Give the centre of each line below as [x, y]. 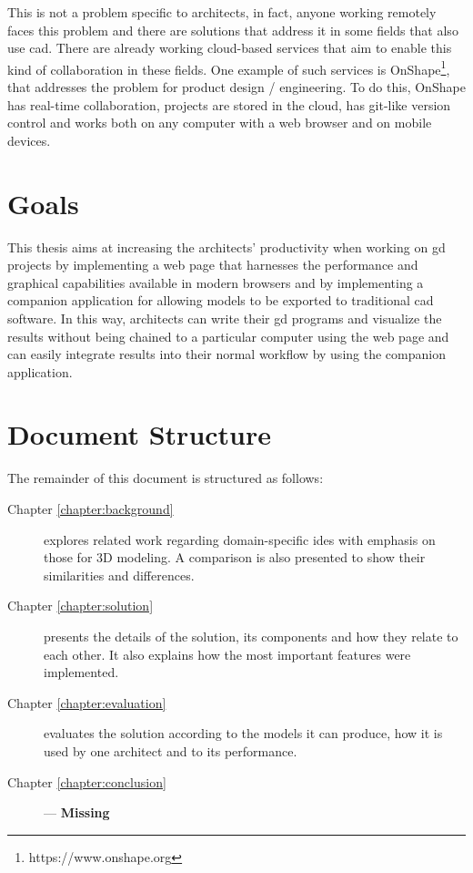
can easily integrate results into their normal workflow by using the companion [226, 354]
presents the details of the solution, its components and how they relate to [251, 636]
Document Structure [140, 434]
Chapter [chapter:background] [91, 508]
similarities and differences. [119, 575]
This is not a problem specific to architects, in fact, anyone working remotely [222, 12]
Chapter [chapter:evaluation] [87, 702]
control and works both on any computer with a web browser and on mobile [220, 123]
